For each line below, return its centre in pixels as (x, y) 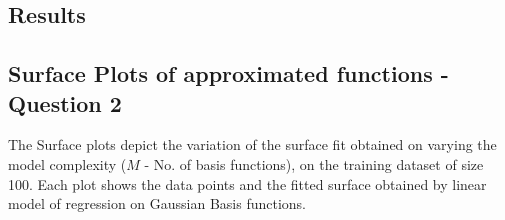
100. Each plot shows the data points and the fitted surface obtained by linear (247, 183)
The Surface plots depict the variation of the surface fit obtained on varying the (252, 144)
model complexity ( (67, 163)
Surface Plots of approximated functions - (228, 73)
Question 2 (65, 102)
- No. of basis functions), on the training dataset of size (314, 163)
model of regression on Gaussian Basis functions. (157, 203)
